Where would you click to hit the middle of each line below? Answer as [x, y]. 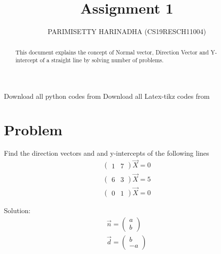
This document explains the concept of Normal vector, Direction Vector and [112, 52]
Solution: [17, 210]
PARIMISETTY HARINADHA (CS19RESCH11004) [127, 31]
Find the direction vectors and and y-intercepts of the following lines [107, 153]
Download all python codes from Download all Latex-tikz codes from [107, 96]
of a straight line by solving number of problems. [102, 60]
